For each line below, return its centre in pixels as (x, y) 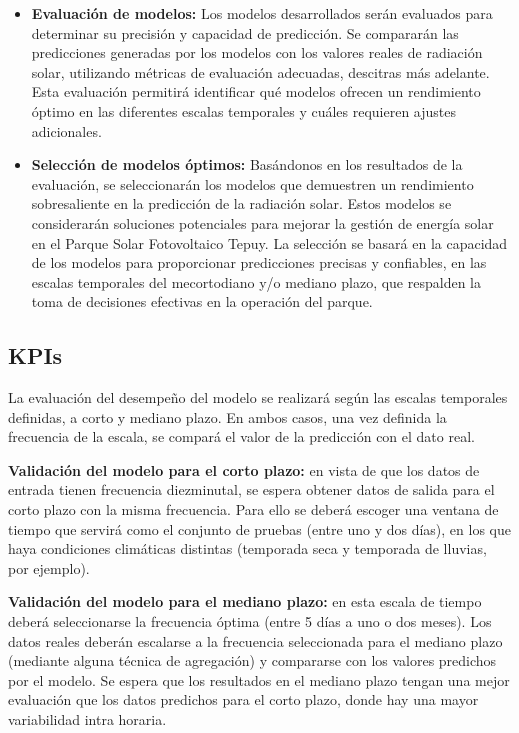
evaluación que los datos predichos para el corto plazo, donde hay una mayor (243, 699)
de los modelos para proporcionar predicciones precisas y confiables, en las (259, 262)
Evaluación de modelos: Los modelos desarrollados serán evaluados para (262, 13)
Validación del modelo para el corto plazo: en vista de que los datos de (244, 469)
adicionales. (66, 130)
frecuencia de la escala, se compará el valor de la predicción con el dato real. (241, 436)
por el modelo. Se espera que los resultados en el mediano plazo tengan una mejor (259, 679)
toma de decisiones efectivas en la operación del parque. (202, 301)
